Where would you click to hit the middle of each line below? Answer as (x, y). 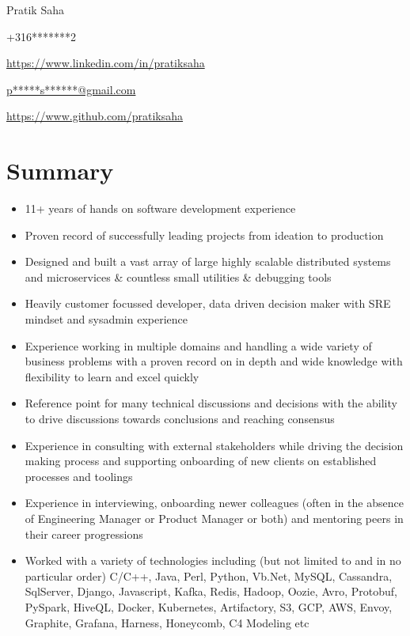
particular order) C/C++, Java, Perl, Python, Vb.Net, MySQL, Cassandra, (209, 575)
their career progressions (84, 534)
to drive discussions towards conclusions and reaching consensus (180, 419)
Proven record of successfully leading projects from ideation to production (204, 235)
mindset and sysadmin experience (106, 319)
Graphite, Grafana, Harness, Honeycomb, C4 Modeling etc (167, 622)
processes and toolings (79, 476)
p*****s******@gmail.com (71, 89)
